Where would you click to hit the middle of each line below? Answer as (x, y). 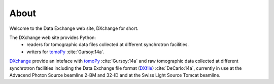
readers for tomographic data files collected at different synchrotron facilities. (108, 45)
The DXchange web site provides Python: (53, 37)
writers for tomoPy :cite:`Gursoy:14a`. (66, 52)
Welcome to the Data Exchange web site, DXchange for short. (74, 28)
